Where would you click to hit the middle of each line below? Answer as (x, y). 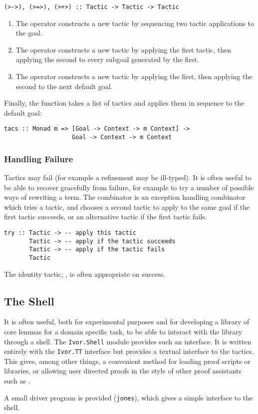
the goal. (29, 33)
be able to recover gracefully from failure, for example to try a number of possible (129, 187)
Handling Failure (39, 158)
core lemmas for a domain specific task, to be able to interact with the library (123, 331)
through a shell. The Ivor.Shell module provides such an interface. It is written (128, 341)
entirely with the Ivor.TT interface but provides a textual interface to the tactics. (129, 351)
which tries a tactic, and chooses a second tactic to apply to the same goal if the (127, 206)
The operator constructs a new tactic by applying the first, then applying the (134, 76)
